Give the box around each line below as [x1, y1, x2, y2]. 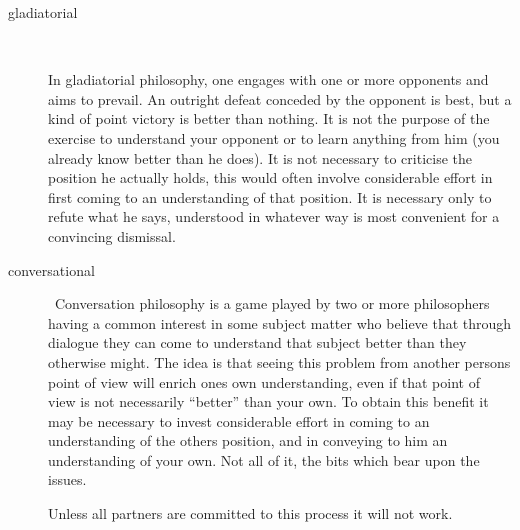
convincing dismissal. [48, 225, 176, 246]
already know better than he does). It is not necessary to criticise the [48, 147, 473, 168]
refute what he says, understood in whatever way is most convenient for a [48, 206, 500, 227]
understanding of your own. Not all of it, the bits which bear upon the [48, 449, 480, 470]
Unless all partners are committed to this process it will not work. [48, 503, 453, 524]
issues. [48, 469, 87, 490]
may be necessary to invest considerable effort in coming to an [48, 410, 430, 431]
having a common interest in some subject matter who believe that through [48, 312, 512, 333]
